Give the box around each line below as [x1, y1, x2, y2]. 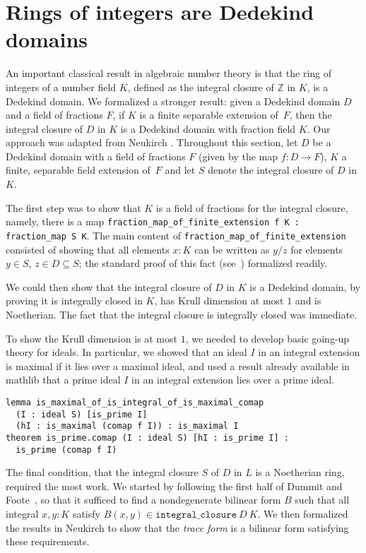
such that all [295, 492, 350, 507]
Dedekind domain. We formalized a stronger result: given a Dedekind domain [6, 93, 341, 108]
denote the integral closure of [208, 162, 334, 177]
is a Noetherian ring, [255, 465, 345, 480]
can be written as [194, 242, 270, 256]
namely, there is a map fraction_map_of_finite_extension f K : [6, 214, 300, 229]
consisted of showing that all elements [6, 242, 170, 256]
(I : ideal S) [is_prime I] [16, 409, 148, 420]
